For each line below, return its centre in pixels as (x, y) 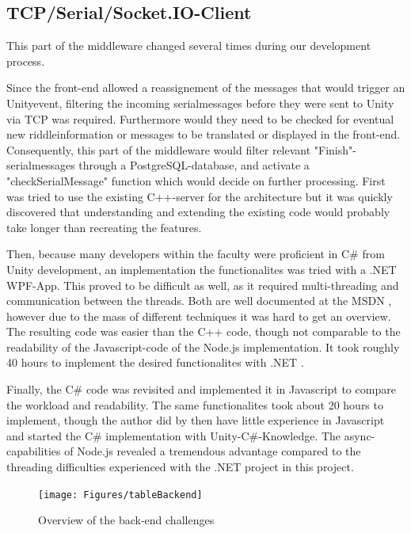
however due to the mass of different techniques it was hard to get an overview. (199, 316)
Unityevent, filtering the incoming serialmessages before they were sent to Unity (200, 103)
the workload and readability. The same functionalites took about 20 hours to (195, 404)
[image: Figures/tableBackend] (120, 495)
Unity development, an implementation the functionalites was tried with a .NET (202, 269)
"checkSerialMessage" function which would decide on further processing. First (196, 180)
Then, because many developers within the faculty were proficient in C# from (196, 254)
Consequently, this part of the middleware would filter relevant (159, 149)
